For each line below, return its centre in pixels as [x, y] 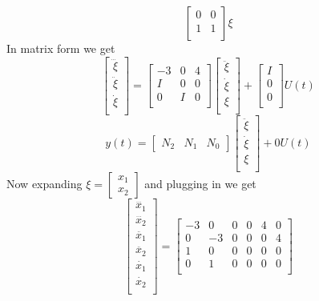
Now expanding [44, 183]
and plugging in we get [200, 183]
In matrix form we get [61, 48]
